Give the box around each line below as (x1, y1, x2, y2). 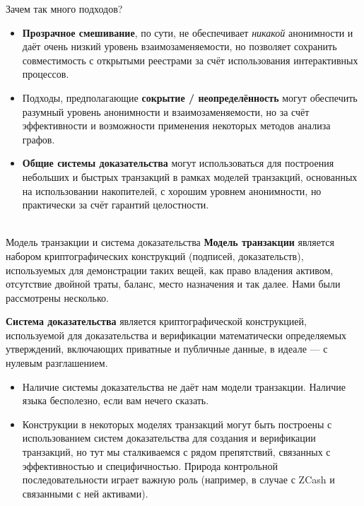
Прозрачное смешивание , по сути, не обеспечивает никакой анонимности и (22, 25, 353, 40)
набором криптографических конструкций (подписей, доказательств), (6, 248, 304, 263)
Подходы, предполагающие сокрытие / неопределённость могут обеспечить (22, 90, 358, 105)
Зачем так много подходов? (6, 1, 123, 16)
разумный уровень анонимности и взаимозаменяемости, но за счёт (22, 104, 310, 119)
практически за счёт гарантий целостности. (22, 197, 209, 212)
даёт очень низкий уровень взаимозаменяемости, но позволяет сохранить (22, 39, 337, 54)
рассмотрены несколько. (6, 290, 109, 305)
